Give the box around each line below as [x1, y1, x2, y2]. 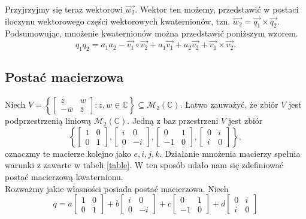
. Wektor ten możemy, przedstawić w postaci [135, 3, 299, 15]
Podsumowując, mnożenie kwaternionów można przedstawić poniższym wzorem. [5, 27, 298, 39]
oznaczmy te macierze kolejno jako [5, 147, 131, 159]
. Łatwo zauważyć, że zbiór [180, 98, 278, 111]
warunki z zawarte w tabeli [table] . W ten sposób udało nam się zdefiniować [5, 159, 284, 171]
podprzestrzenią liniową [5, 114, 92, 127]
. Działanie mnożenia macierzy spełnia [159, 147, 301, 159]
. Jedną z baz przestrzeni [127, 114, 219, 127]
